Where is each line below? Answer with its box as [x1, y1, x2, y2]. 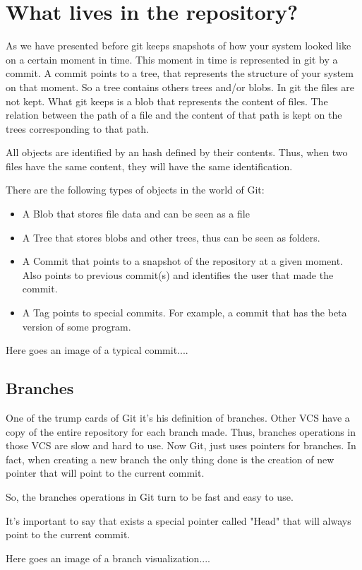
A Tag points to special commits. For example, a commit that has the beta [22, 305, 347, 320]
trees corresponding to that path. [6, 121, 149, 136]
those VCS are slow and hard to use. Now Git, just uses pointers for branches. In [6, 438, 356, 453]
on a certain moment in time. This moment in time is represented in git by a [6, 52, 338, 66]
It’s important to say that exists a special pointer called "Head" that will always [6, 513, 351, 528]
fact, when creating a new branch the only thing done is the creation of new [6, 451, 334, 466]
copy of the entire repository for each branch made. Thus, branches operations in [6, 424, 356, 439]
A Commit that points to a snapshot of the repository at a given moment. [22, 254, 343, 268]
